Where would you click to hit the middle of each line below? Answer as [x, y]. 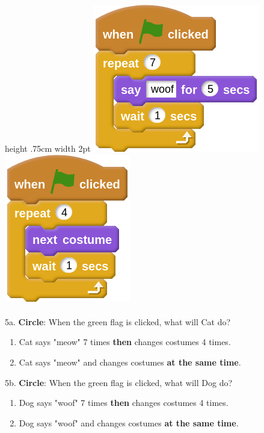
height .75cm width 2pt [48, 148]
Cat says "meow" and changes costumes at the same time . [130, 362]
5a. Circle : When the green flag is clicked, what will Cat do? [118, 321]
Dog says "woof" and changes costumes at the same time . [129, 422]
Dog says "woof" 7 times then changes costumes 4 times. [124, 403]
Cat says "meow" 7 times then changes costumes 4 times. [125, 342]
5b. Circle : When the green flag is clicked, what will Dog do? [119, 382]
